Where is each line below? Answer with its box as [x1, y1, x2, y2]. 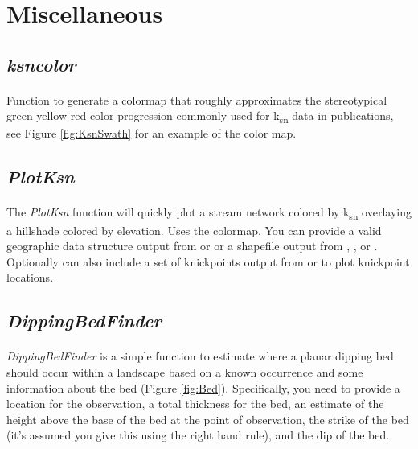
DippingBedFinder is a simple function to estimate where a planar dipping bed [6, 348, 394, 365]
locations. [6, 269, 54, 286]
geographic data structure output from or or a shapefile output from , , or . [6, 237, 378, 254]
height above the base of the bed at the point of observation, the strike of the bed [6, 410, 409, 427]
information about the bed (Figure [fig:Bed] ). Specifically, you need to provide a [6, 379, 400, 396]
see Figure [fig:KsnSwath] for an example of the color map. [6, 125, 297, 142]
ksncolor [6, 51, 76, 76]
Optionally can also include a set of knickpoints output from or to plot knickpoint [6, 253, 410, 270]
